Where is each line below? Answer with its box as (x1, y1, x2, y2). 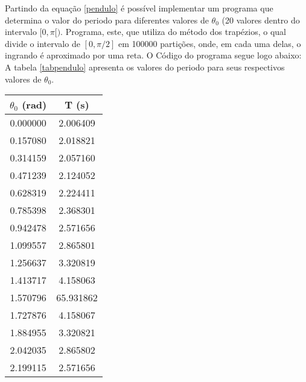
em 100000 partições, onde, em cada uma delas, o (118, 37, 301, 49)
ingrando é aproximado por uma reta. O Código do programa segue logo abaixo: (5, 49, 302, 61)
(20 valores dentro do (222, 13, 300, 26)
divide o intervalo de (5, 37, 80, 49)
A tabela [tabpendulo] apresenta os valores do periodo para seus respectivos (5, 60, 285, 73)
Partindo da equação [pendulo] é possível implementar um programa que (5, 2, 273, 14)
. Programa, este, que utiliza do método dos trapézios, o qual (60, 25, 286, 38)
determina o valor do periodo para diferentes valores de (5, 13, 209, 26)
